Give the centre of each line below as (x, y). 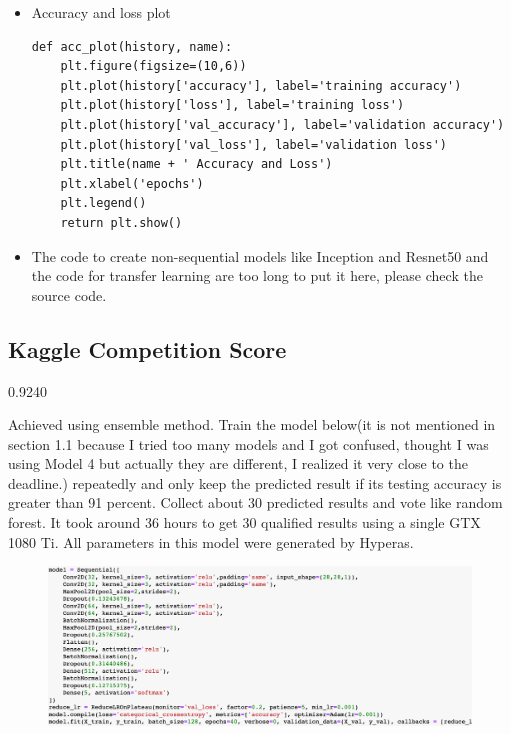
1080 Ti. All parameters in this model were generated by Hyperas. (211, 541)
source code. (69, 294)
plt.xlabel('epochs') (132, 183)
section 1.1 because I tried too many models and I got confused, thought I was (248, 443)
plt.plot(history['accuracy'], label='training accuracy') (261, 85)
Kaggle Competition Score (147, 348)
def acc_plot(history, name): (132, 46)
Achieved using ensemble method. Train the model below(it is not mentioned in (252, 424)
